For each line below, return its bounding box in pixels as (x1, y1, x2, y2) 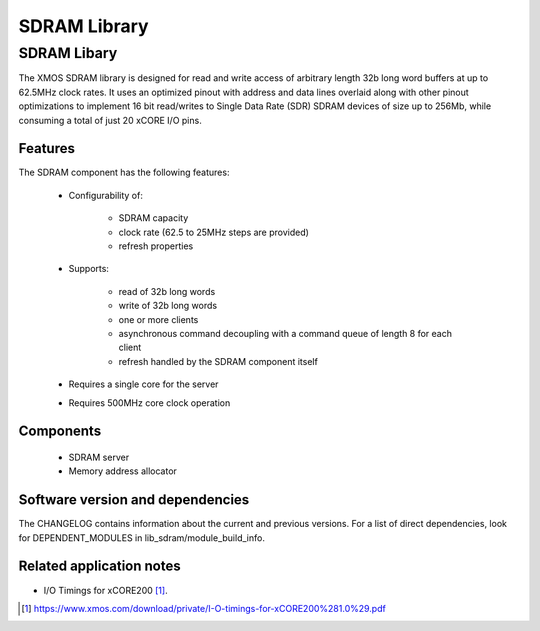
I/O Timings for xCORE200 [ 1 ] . (43, 584, 169, 596)
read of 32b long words (118, 285, 216, 297)
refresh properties (118, 240, 194, 252)
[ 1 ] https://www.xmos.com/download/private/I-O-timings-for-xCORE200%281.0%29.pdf (21, 602, 387, 614)
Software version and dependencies (18, 491, 250, 509)
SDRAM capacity (118, 212, 189, 224)
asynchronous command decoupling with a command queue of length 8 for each (118, 327, 453, 339)
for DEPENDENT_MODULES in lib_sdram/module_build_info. (18, 531, 265, 544)
